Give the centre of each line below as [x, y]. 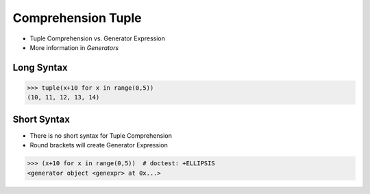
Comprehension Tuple [77, 18]
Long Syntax [40, 68]
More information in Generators [74, 47]
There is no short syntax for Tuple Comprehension [101, 135]
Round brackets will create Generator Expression [99, 145]
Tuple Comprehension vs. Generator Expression [98, 38]
